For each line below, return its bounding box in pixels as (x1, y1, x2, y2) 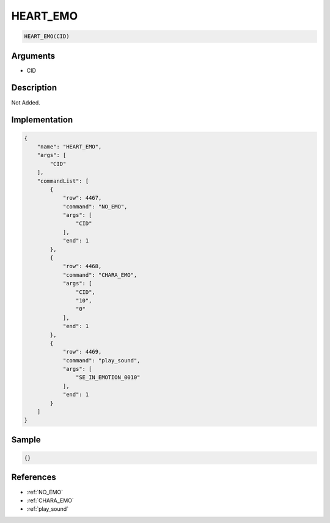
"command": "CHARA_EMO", (62, 271, 137, 278)
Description (11, 82, 57, 93)
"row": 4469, (62, 348, 102, 356)
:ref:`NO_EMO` (26, 488, 64, 496)
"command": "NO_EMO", (62, 203, 128, 210)
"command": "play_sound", (62, 357, 141, 364)
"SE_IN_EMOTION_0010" (75, 374, 141, 381)
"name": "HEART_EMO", (37, 143, 102, 150)
